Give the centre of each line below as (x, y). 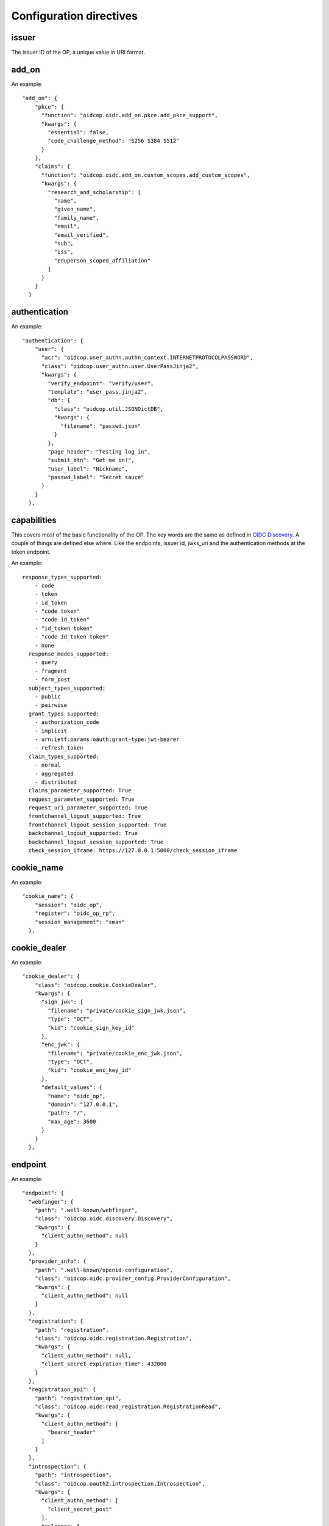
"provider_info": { (57, 1261)
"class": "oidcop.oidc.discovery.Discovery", (104, 1219)
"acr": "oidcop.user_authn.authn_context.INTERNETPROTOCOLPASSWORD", (147, 358)
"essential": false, (78, 132)
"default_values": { (72, 1087)
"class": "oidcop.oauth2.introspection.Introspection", (120, 1484)
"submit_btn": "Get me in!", (91, 460)
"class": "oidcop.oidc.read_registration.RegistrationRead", (128, 1407)
